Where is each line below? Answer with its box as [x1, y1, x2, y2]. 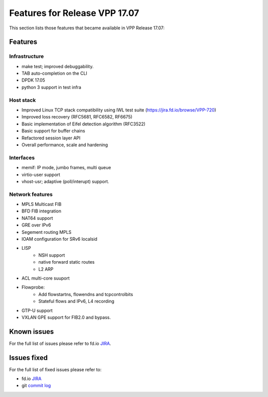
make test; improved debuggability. [21, 63, 94, 69]
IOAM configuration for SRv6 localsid [21, 236, 98, 242]
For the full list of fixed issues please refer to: [9, 366, 102, 373]
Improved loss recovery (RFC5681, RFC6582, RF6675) [21, 114, 133, 120]
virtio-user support [21, 172, 61, 178]
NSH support [38, 252, 66, 258]
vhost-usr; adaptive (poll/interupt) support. [21, 178, 109, 184]
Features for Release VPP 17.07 [9, 7, 139, 18]
